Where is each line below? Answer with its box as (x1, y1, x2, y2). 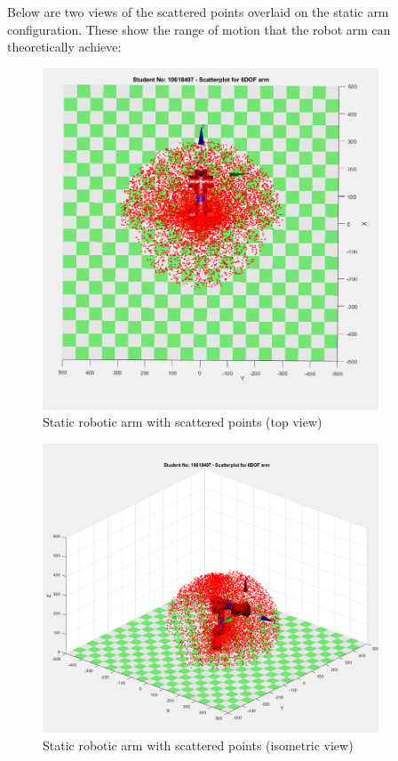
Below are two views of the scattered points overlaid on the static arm (7, 3, 389, 20)
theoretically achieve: (7, 37, 122, 56)
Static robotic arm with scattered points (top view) (43, 413, 322, 431)
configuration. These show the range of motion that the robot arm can (7, 20, 391, 38)
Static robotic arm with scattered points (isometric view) (43, 735, 354, 754)
